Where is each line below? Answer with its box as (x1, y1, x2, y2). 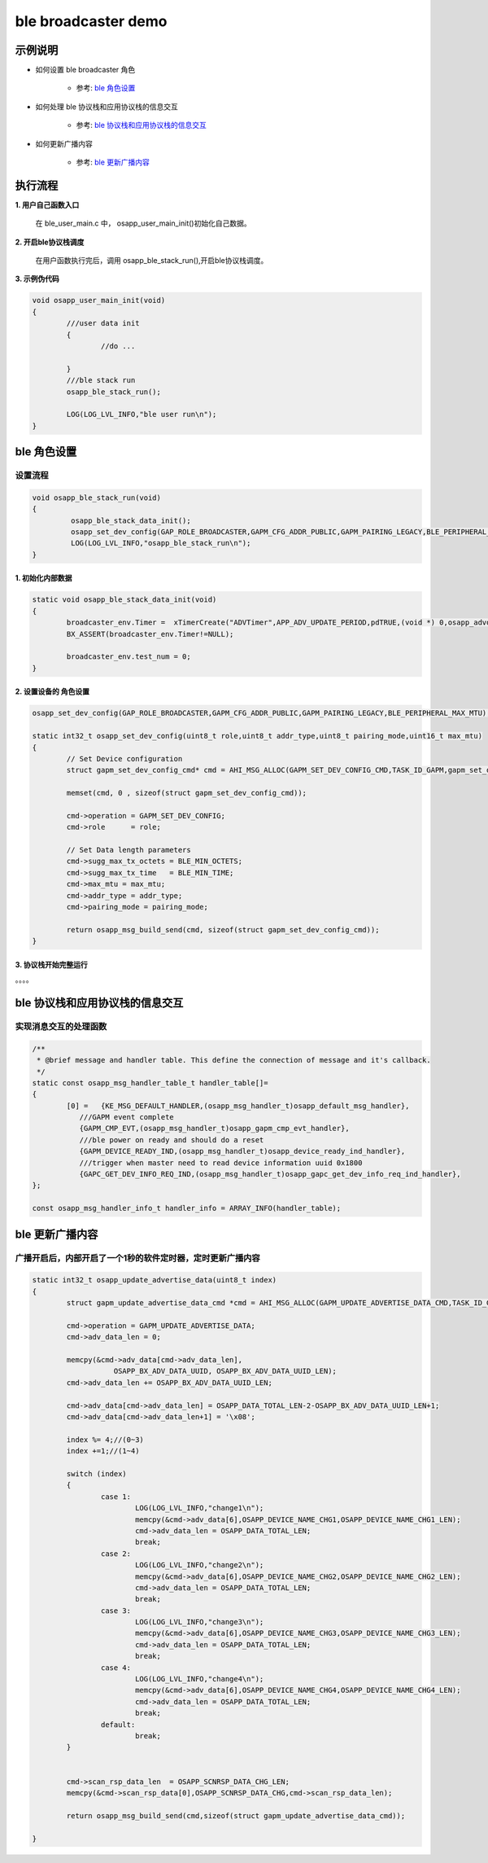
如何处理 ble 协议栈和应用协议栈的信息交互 (35, 102, 178, 112)
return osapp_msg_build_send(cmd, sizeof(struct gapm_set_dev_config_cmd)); (66, 925, 380, 934)
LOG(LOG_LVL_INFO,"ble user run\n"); (66, 410, 217, 419)
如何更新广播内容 (35, 138, 93, 148)
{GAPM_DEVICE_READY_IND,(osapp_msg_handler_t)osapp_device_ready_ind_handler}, (79, 1146, 406, 1156)
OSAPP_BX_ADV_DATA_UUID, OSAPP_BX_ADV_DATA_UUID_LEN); (113, 1366, 338, 1376)
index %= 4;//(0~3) (66, 1435, 144, 1444)
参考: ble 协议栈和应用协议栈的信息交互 (76, 121, 207, 130)
